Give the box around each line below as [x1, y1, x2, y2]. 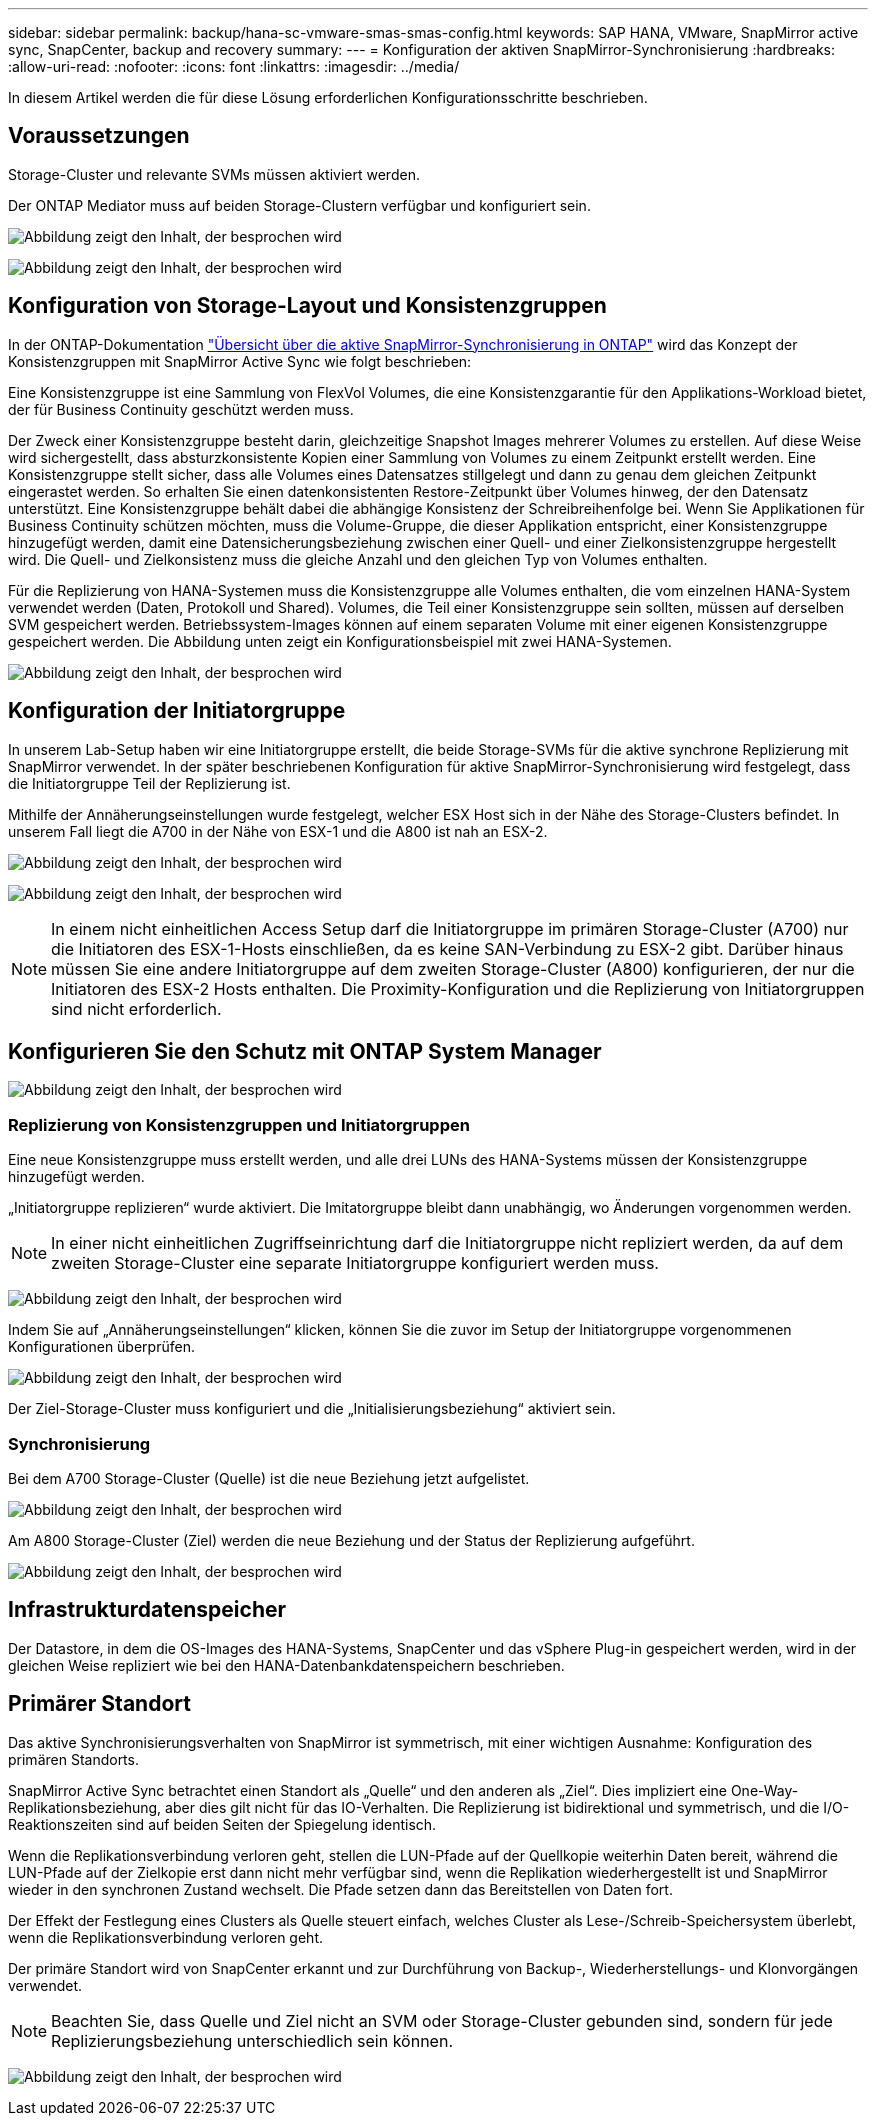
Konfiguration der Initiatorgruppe [8, 698, 346, 724]
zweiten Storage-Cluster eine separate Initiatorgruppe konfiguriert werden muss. [51, 1253, 659, 1274]
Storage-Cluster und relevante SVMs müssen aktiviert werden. [8, 165, 420, 183]
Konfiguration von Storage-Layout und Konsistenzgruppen [8, 293, 607, 319]
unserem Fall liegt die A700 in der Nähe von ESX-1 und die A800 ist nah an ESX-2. [8, 822, 548, 840]
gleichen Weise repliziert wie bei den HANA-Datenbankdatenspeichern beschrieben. [8, 1656, 565, 1674]
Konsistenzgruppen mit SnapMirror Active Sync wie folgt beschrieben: [8, 352, 472, 370]
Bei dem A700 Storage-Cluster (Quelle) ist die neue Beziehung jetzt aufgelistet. [8, 1469, 530, 1487]
